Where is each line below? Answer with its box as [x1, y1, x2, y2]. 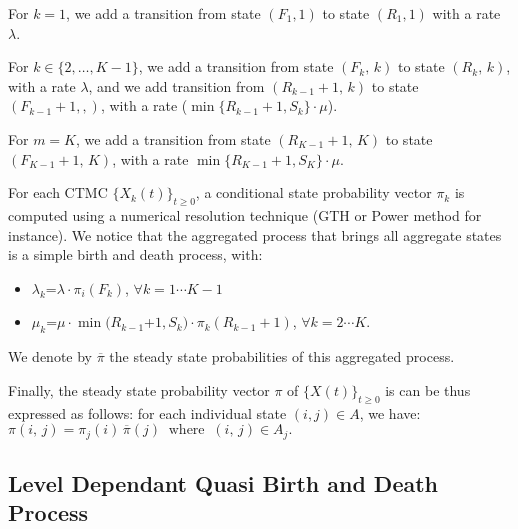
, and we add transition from [88, 75, 265, 96]
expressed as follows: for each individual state [8, 402, 287, 423]
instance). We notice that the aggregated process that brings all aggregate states [8, 224, 502, 245]
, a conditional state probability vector [195, 182, 432, 203]
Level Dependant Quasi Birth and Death [8, 467, 438, 498]
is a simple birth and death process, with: [8, 244, 263, 265]
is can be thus [385, 379, 471, 400]
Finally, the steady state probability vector [8, 379, 270, 400]
